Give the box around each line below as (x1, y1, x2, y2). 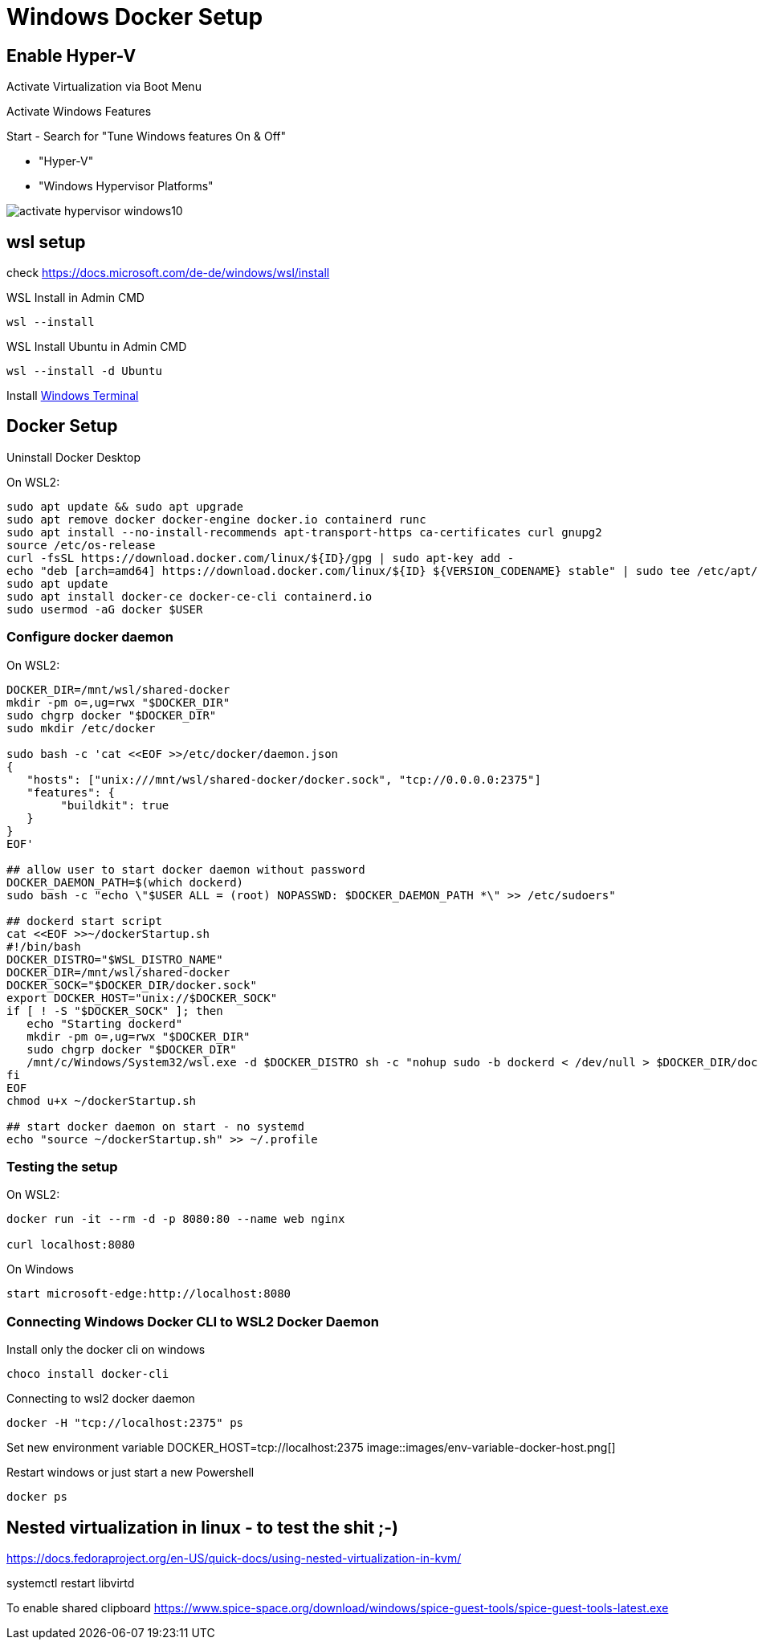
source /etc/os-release (6, 538, 156, 552)
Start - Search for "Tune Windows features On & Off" (6, 129, 287, 144)
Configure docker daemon (6, 629, 173, 646)
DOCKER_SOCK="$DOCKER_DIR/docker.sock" (6, 978, 257, 992)
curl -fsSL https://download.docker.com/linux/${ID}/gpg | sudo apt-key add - (6, 551, 515, 564)
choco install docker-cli (6, 1367, 169, 1381)
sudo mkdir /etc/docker (6, 721, 156, 735)
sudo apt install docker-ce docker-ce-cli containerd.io (6, 589, 373, 603)
